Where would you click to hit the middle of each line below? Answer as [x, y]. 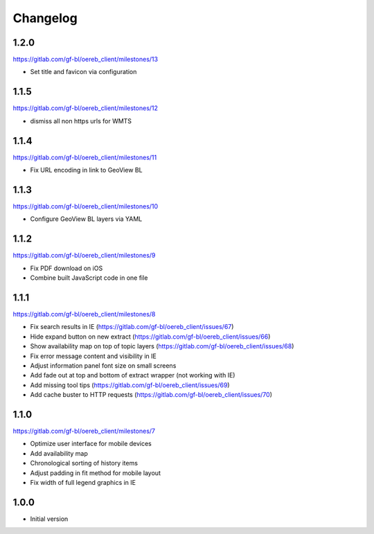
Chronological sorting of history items [84, 463]
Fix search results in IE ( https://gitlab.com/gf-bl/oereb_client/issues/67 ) [132, 327]
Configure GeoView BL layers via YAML [86, 219]
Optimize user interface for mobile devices [91, 444]
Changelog [45, 18]
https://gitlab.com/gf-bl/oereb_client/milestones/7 [84, 431]
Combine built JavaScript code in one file [89, 278]
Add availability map [59, 453]
